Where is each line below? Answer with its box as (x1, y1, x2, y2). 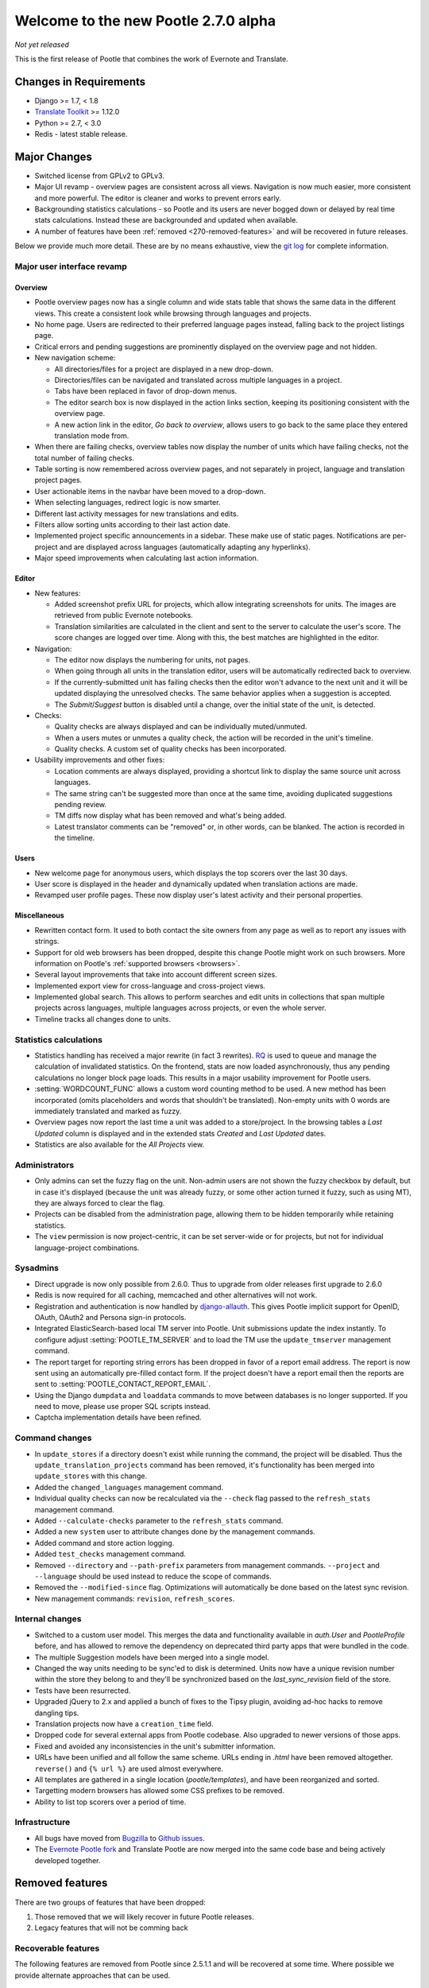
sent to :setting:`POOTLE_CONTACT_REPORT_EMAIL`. (34, 1380, 211, 1389)
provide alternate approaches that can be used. (14, 1971, 171, 1980)
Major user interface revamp (14, 261, 127, 272)
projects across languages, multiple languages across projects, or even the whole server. (34, 1003, 327, 1013)
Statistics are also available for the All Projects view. (34, 1140, 205, 1149)
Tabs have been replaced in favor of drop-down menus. (54, 386, 238, 396)
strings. (34, 937, 60, 946)
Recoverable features (14, 1943, 100, 1954)
